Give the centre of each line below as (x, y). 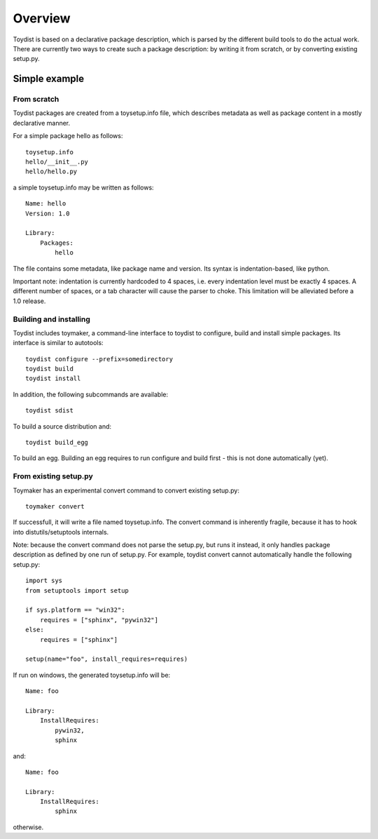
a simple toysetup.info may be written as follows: (83, 187)
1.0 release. (29, 301)
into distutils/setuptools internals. (61, 532)
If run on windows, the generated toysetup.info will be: (92, 675)
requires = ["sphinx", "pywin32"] (99, 620)
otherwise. (28, 827)
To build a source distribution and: (62, 426)
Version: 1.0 (48, 213)
